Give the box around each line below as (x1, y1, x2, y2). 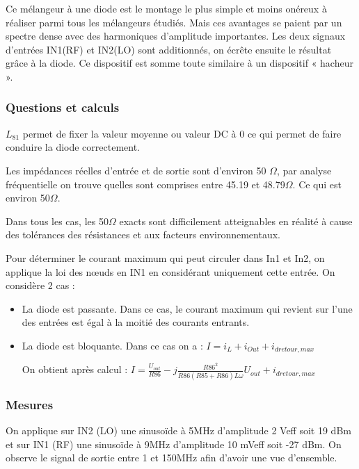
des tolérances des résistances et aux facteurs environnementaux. (6, 227, 280, 242)
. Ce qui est (292, 176, 342, 191)
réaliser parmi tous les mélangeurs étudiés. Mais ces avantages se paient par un (6, 15, 342, 29)
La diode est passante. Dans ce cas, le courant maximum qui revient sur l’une (22, 301, 353, 315)
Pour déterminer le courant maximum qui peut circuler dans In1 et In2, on (6, 250, 325, 265)
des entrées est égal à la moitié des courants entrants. (22, 315, 250, 329)
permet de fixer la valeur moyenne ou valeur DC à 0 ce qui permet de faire (22, 126, 342, 140)
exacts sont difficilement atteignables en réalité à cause (119, 213, 353, 228)
